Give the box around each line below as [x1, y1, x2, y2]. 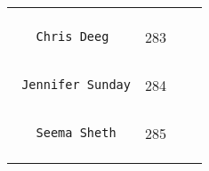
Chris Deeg [36, 29, 109, 44]
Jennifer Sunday [21, 77, 131, 92]
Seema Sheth [36, 126, 117, 140]
